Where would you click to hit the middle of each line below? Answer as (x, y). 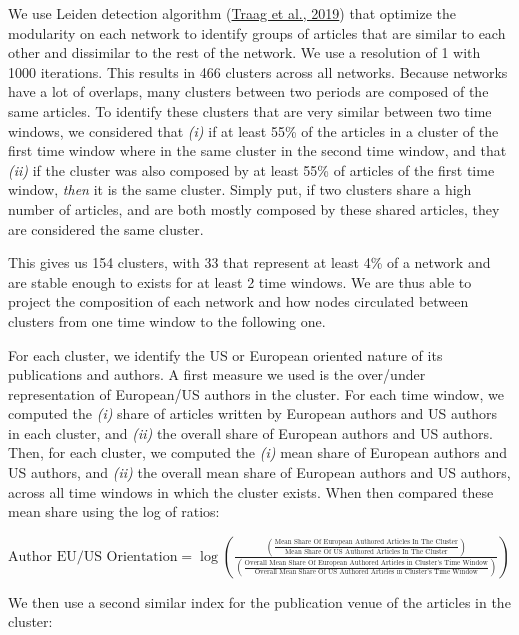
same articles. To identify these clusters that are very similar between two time (250, 110)
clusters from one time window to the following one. (167, 320)
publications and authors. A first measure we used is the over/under (217, 374)
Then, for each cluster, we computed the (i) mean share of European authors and (257, 452)
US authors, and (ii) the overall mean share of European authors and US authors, (259, 472)
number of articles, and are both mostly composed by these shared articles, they (254, 208)
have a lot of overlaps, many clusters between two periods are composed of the (248, 91)
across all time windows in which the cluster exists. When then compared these (251, 491)
